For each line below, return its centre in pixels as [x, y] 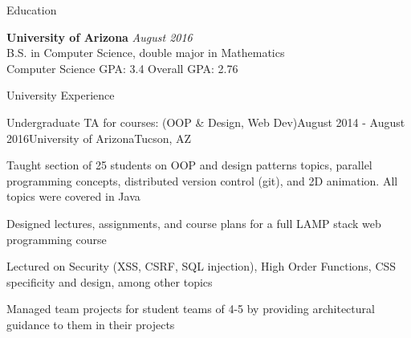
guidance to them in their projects [91, 324]
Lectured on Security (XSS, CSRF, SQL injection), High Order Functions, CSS [201, 266]
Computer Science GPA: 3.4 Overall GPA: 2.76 [122, 68]
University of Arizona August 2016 [100, 37]
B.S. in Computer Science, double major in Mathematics [146, 53]
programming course [57, 239]
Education [32, 10]
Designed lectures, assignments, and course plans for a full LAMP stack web [194, 223]
